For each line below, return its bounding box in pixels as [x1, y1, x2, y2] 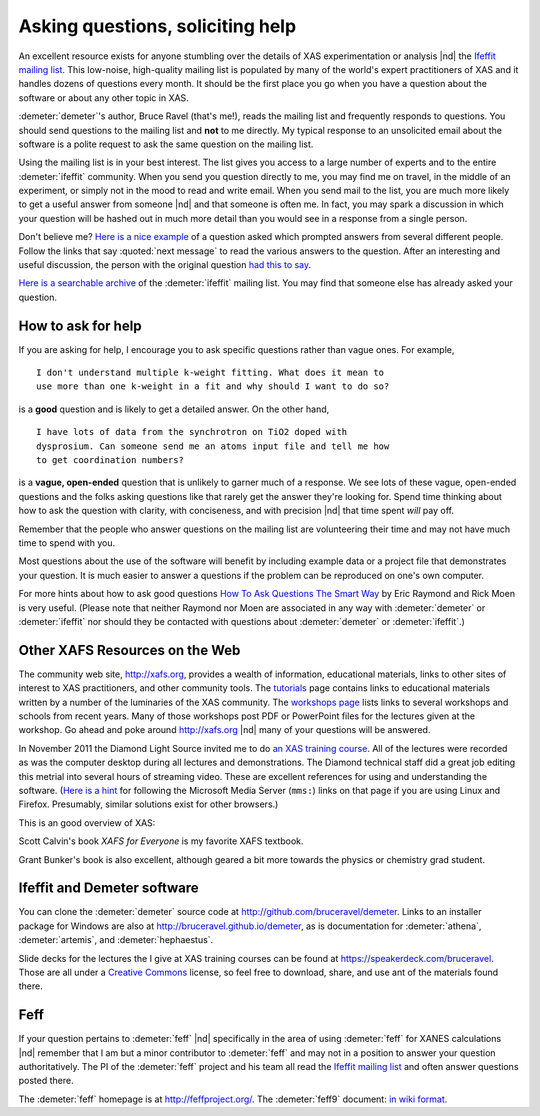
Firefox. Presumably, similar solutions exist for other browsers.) [18, 798, 279, 810]
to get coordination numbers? [36, 455, 185, 466]
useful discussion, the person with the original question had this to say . [18, 259, 312, 271]
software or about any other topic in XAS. [18, 91, 189, 104]
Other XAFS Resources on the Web [18, 641, 241, 659]
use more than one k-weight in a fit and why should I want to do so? [36, 381, 390, 392]
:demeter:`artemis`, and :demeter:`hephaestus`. [18, 934, 214, 946]
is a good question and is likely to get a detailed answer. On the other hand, [18, 403, 330, 415]
